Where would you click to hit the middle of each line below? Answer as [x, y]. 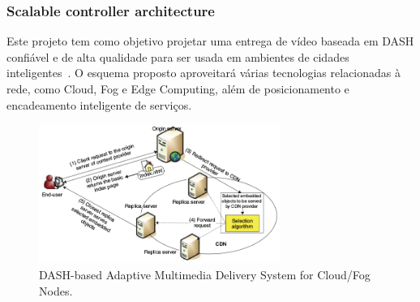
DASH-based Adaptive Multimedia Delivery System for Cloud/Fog [205, 274]
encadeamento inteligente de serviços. [99, 104]
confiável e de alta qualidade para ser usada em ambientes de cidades [178, 56]
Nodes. [56, 290]
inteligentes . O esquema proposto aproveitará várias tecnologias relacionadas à [204, 73]
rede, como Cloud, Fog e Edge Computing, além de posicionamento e [178, 88]
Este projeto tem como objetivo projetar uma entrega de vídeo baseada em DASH [210, 41]
